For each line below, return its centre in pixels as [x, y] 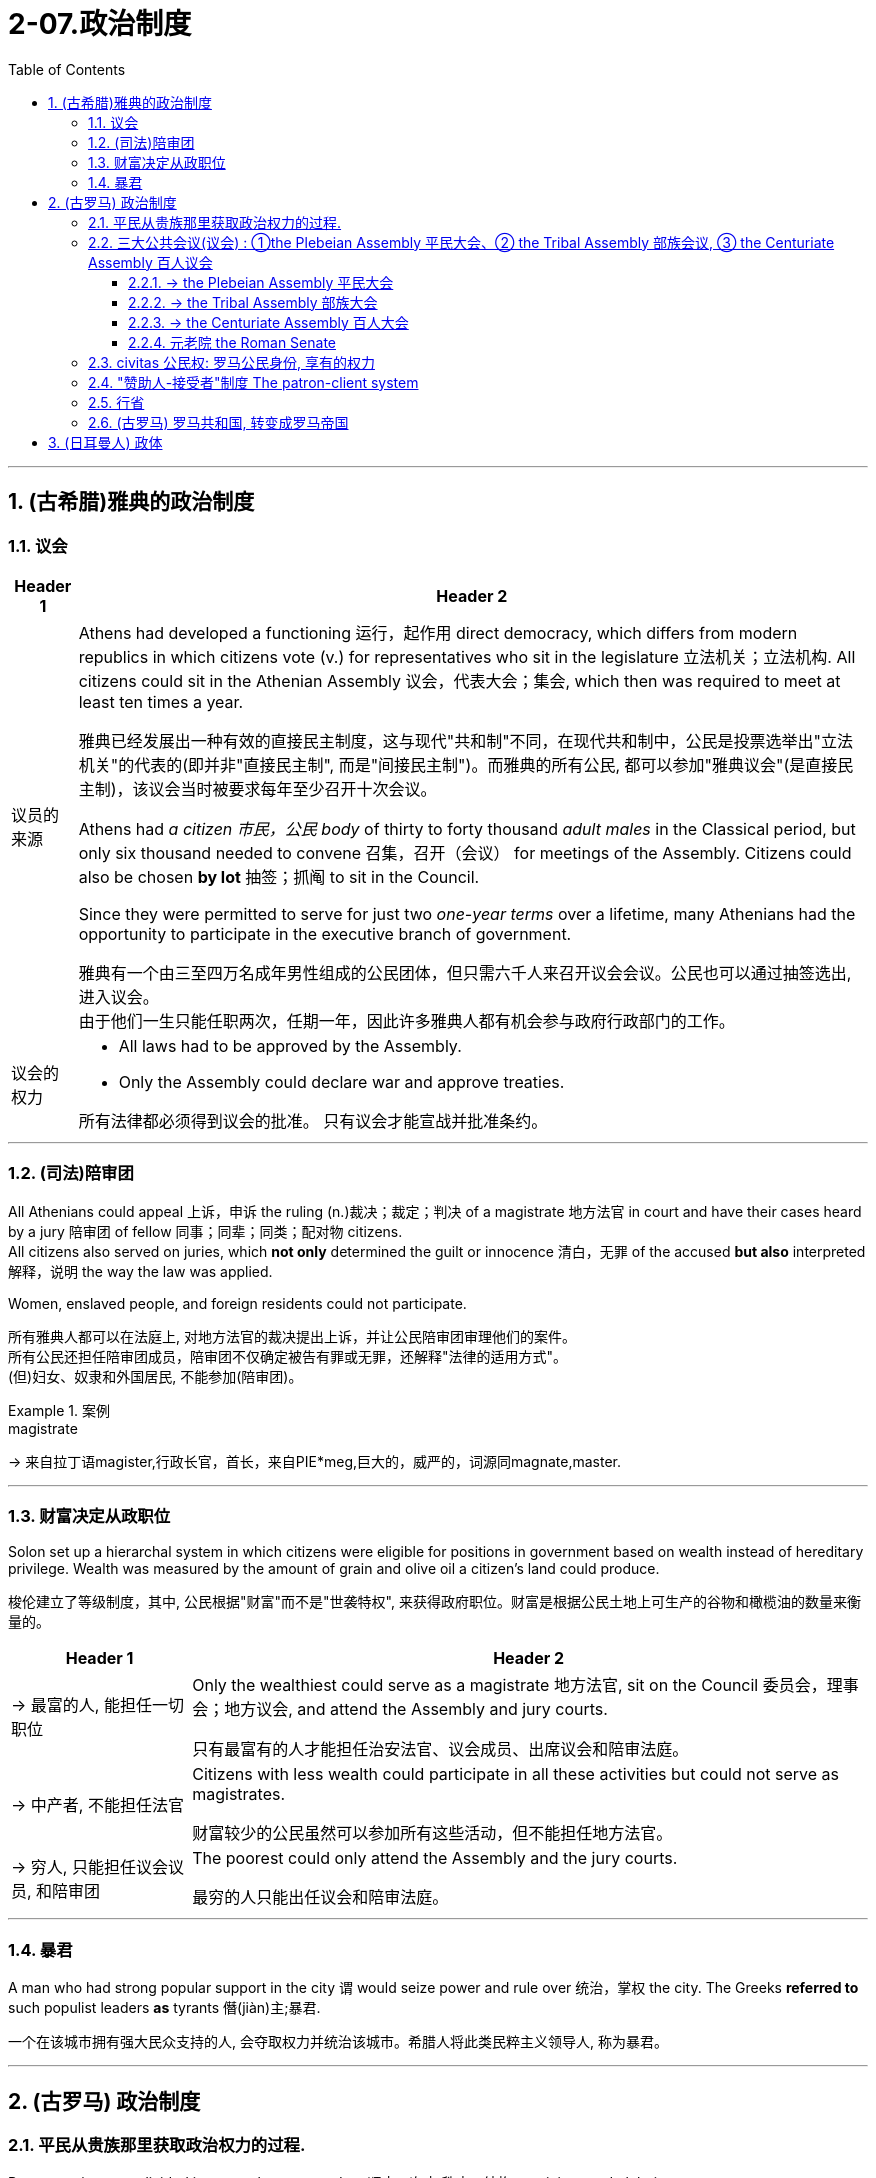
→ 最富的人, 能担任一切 [97, 1705]
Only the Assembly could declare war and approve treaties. [341, 1081]
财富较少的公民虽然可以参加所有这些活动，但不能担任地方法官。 [432, 1833]
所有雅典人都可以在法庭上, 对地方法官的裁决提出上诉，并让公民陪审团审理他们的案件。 [292, 1336]
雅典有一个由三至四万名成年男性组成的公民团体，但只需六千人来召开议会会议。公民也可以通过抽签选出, [465, 972]
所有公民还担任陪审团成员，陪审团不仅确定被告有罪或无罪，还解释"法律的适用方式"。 [288, 1356]
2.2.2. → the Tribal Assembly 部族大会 [253, 302]
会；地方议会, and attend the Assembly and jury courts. [400, 1709]
